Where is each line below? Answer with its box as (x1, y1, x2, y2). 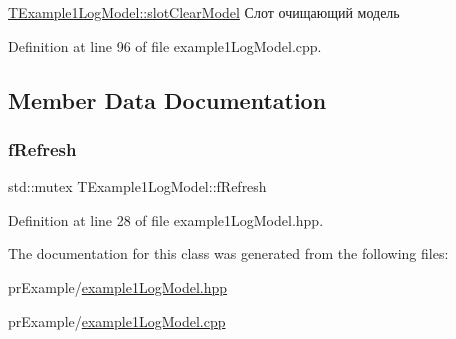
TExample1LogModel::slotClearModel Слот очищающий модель (8, 2, 400, 22)
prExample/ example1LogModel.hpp (8, 276, 228, 297)
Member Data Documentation (8, 84, 327, 115)
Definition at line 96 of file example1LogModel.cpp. (8, 35, 322, 56)
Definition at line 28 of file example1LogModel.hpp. (8, 209, 324, 230)
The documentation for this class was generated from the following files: (8, 243, 449, 264)
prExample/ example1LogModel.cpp (8, 310, 226, 331)
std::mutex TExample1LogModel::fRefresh (8, 176, 267, 197)
